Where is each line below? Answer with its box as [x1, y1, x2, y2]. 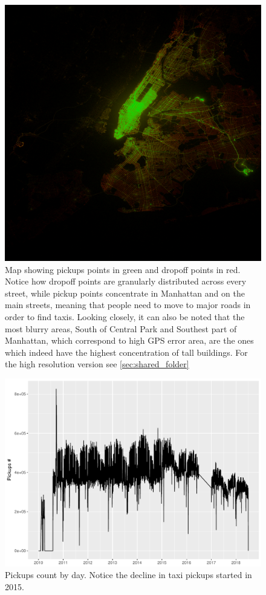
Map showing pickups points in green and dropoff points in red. [5, 263, 241, 275]
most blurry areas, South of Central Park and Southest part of [5, 322, 237, 335]
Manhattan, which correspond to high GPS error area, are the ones [5, 334, 254, 347]
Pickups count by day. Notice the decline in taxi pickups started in [5, 568, 252, 581]
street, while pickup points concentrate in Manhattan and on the [5, 286, 245, 299]
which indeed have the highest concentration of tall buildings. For [5, 346, 248, 358]
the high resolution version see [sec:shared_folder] [5, 358, 189, 370]
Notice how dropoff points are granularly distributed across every [5, 275, 247, 288]
